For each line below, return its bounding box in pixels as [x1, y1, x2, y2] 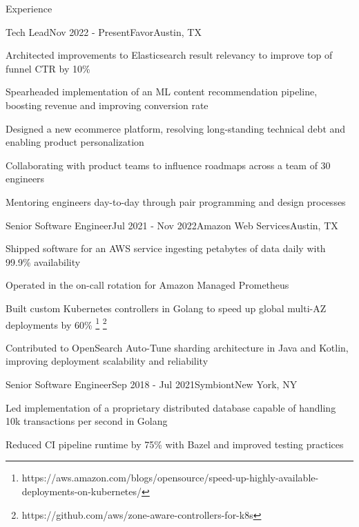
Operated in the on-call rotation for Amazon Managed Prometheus [6, 278, 289, 292]
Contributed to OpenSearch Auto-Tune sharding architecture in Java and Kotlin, [6, 340, 349, 354]
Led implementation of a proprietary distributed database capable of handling [6, 400, 336, 414]
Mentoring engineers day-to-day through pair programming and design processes [6, 194, 346, 209]
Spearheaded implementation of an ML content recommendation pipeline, [6, 84, 318, 99]
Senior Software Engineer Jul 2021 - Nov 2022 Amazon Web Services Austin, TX [6, 218, 338, 232]
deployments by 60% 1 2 [6, 315, 107, 332]
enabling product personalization [6, 135, 144, 149]
